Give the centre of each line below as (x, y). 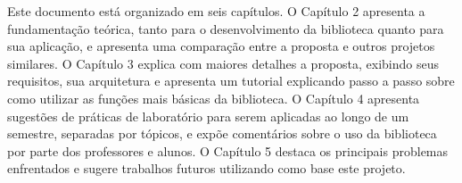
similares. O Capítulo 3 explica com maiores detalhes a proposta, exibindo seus (223, 63)
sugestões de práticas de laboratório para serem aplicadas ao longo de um (208, 116)
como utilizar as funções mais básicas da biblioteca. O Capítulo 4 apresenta (214, 98)
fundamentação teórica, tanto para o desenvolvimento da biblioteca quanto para (226, 28)
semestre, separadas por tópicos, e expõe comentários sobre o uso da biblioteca (222, 133)
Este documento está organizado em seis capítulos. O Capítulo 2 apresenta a (216, 11)
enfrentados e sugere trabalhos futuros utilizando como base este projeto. (206, 168)
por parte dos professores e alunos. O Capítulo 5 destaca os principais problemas (228, 150)
